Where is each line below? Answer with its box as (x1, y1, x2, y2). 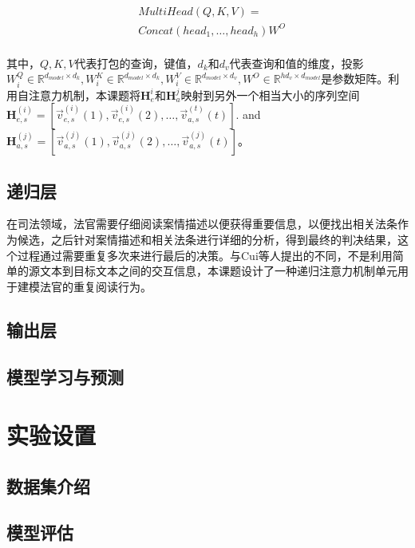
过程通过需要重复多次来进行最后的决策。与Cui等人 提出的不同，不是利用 (17, 246, 393, 263)
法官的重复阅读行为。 (39, 278, 152, 294)
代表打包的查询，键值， (74, 54, 198, 71)
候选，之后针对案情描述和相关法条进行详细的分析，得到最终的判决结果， (17, 231, 397, 247)
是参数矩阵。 (321, 70, 389, 87)
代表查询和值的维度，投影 (229, 54, 364, 71)
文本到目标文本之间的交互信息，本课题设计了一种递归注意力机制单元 (39, 262, 397, 279)
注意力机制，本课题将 (28, 86, 140, 103)
